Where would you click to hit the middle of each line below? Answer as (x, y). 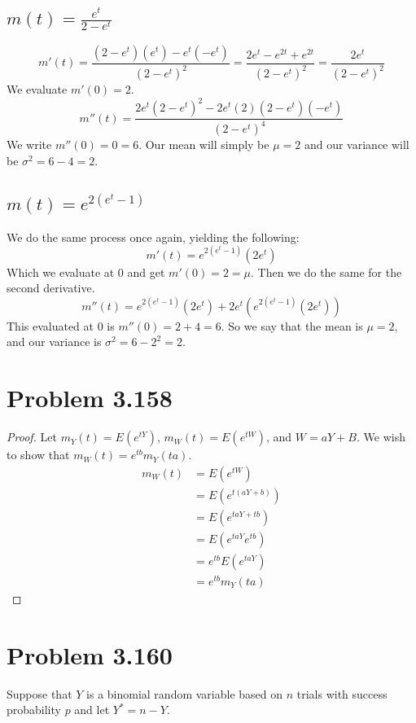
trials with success (342, 693)
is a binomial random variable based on (185, 693)
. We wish (381, 437)
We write (29, 145)
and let (92, 710)
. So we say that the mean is (292, 325)
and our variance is (54, 342)
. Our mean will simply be (204, 145)
